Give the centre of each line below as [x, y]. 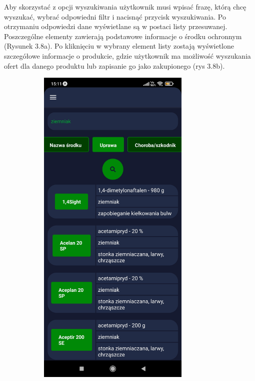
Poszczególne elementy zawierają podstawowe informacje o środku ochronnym [123, 36]
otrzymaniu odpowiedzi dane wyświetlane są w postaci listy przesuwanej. [116, 26]
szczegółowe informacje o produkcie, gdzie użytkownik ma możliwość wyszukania [127, 55]
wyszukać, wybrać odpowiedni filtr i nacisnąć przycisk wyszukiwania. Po [115, 16]
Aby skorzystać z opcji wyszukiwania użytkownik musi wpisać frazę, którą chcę [125, 7]
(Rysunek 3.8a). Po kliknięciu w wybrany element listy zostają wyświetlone [119, 46]
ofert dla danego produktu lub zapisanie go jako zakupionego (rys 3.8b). [114, 65]
